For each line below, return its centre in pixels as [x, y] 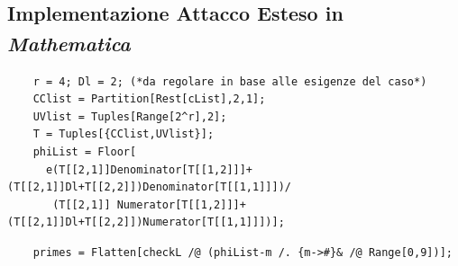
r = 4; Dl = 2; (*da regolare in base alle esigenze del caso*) [230, 81]
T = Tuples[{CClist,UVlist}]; [124, 134]
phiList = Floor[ [85, 151]
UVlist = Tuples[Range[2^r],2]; [130, 116]
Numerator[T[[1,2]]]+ [181, 204]
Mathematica [69, 43]
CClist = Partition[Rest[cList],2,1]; [149, 99]
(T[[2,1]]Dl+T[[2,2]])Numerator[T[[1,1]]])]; [146, 222]
